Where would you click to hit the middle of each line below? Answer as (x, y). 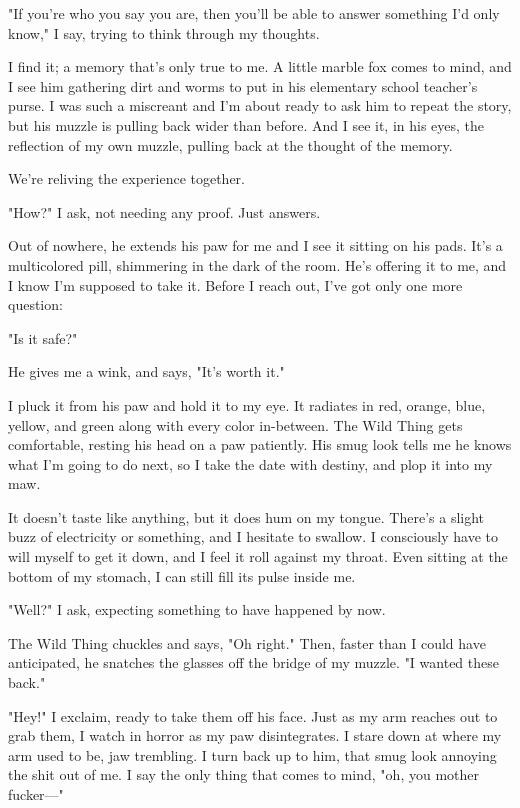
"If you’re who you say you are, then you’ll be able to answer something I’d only (254, 13)
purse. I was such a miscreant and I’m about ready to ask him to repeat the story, (260, 105)
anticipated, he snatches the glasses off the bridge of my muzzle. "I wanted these (253, 662)
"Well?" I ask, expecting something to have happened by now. (197, 609)
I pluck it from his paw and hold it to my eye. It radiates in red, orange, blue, (247, 404)
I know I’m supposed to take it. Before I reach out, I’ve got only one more (235, 284)
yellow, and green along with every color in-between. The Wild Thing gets (235, 424)
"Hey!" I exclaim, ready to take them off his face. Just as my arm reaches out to (253, 715)
